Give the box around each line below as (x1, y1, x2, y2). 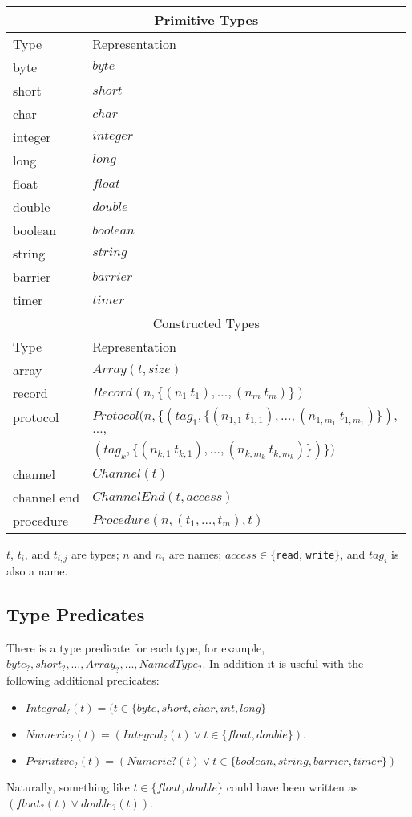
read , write (276, 546, 335, 562)
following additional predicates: (6, 671, 160, 688)
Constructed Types (152, 314, 260, 332)
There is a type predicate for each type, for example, (6, 639, 265, 656)
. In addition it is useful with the (202, 655, 364, 672)
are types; (71, 546, 119, 562)
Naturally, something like (6, 778, 130, 795)
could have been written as (226, 778, 358, 795)
